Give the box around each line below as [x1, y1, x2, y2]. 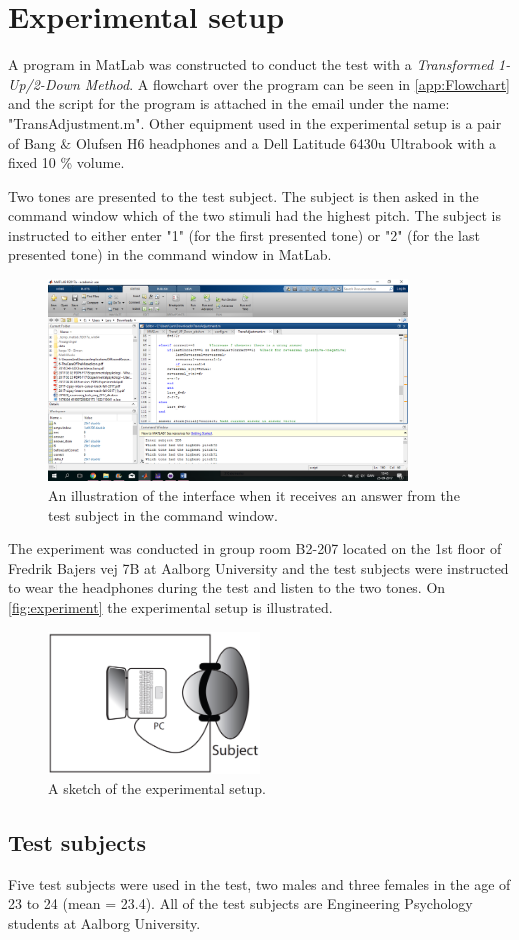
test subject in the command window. [48, 504, 278, 525]
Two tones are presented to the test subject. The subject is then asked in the [8, 185, 479, 206]
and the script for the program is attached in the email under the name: [8, 93, 450, 114]
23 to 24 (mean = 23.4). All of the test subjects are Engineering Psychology [8, 893, 473, 914]
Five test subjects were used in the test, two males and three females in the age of [8, 873, 511, 894]
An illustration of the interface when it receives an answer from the [48, 485, 460, 506]
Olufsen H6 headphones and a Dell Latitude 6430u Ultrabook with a [75, 132, 497, 153]
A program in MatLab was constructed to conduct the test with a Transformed [8, 54, 494, 75]
